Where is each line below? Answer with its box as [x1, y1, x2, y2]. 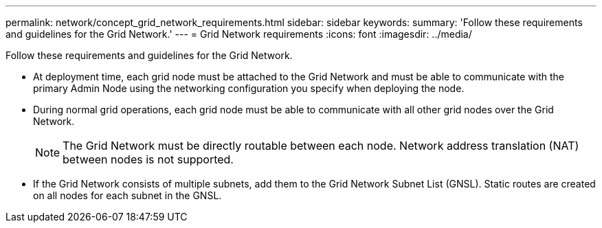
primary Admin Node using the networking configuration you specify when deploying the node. [33, 82, 465, 94]
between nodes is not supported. [63, 152, 234, 166]
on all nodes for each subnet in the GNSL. [33, 190, 222, 201]
